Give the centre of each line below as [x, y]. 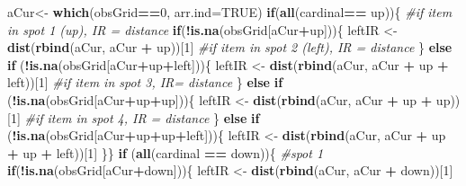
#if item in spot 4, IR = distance [117, 117]
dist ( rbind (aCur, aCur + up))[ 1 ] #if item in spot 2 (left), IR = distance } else [230, 47]
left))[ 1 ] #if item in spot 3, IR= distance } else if [145, 82]
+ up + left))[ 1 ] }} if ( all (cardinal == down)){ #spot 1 [166, 152]
